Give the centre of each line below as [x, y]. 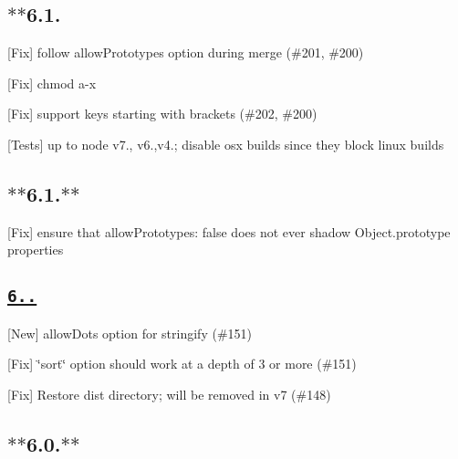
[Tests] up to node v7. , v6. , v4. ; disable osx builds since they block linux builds [226, 144]
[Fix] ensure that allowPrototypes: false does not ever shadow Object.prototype [229, 231]
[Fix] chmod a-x [52, 83]
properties [36, 250]
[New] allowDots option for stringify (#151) [130, 333]
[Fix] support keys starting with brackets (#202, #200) [162, 114]
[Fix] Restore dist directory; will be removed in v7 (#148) [169, 394]
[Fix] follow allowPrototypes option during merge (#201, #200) [186, 52]
